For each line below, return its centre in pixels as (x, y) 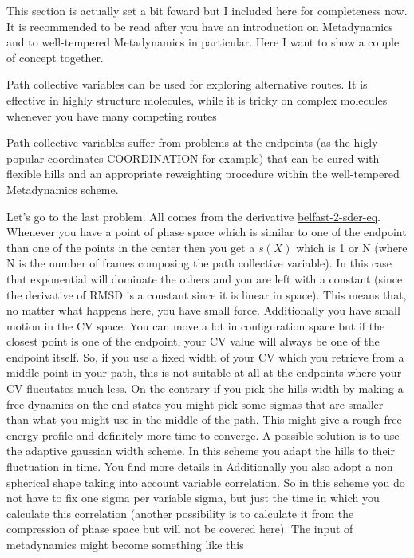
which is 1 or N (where (352, 247)
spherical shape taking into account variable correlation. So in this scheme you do (206, 482)
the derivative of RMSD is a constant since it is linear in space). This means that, (207, 294)
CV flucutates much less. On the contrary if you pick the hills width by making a (205, 388)
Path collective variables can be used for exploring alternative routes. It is (187, 84)
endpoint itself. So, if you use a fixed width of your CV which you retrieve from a (205, 356)
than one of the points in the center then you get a (131, 247)
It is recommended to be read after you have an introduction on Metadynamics (200, 26)
